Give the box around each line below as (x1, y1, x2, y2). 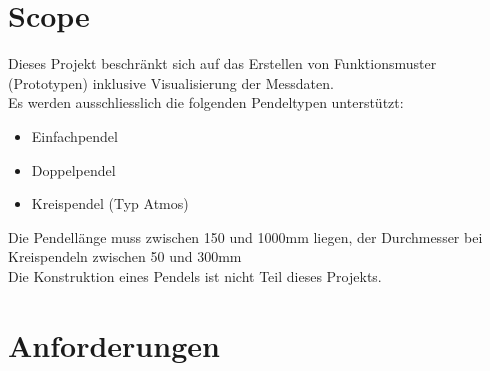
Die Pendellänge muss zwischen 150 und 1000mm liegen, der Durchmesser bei (8, 226, 483, 247)
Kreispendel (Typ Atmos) (31, 193, 189, 214)
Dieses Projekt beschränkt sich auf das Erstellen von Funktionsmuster (8, 53, 437, 74)
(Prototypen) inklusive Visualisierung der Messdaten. (8, 72, 334, 93)
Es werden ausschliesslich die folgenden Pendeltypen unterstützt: (8, 92, 404, 113)
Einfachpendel (31, 125, 118, 146)
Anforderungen (8, 324, 220, 365)
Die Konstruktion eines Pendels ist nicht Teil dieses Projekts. (8, 265, 382, 286)
